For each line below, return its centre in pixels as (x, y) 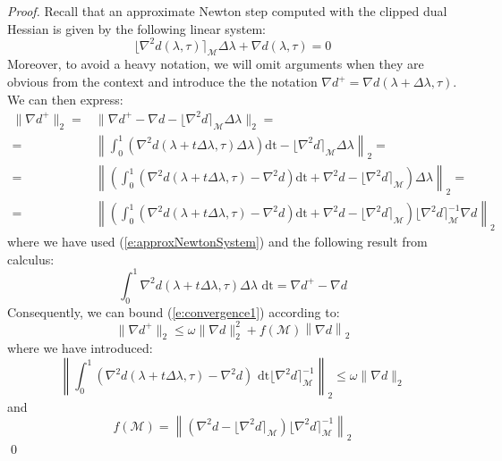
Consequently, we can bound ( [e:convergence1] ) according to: (174, 311)
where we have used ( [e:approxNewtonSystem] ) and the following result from (217, 242)
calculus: (31, 259)
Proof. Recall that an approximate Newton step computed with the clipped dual (227, 11)
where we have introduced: (80, 348)
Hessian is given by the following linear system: (136, 28)
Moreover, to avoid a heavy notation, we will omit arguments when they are (216, 64)
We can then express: (65, 99)
